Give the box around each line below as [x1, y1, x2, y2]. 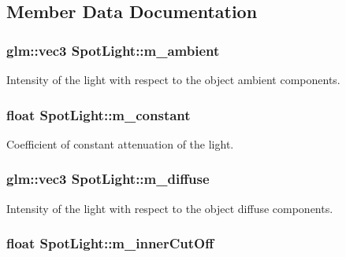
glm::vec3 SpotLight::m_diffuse [6, 169, 210, 189]
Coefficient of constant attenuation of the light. [6, 135, 234, 152]
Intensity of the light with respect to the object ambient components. [6, 72, 340, 87]
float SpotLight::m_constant [6, 105, 191, 124]
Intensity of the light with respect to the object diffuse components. [6, 200, 333, 216]
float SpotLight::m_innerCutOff [6, 233, 214, 253]
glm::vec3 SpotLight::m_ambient [6, 40, 220, 60]
